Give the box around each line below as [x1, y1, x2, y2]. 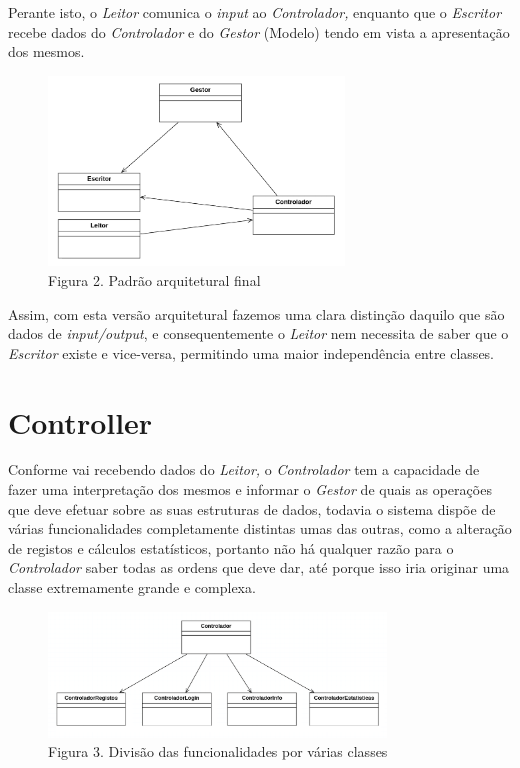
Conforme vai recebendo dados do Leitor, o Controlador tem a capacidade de [8, 459, 480, 480]
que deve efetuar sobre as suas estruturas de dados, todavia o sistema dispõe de [8, 498, 496, 519]
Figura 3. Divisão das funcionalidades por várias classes [48, 741, 388, 762]
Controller [8, 401, 153, 442]
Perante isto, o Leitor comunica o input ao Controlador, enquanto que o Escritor [8, 2, 502, 22]
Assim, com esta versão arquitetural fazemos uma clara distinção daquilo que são [8, 303, 505, 324]
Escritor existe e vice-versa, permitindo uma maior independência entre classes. [8, 342, 495, 363]
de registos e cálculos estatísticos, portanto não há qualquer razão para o [8, 537, 454, 558]
